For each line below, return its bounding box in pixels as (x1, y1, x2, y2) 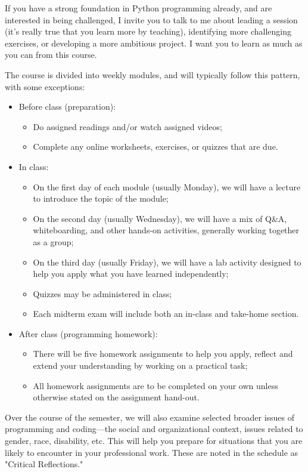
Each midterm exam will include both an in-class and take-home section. (33, 307, 299, 320)
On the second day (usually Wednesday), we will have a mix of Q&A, (33, 212, 287, 224)
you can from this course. (5, 48, 97, 61)
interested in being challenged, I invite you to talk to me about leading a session (5, 13, 298, 26)
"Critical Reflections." (5, 458, 83, 470)
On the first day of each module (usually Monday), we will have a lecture (33, 180, 301, 193)
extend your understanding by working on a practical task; (33, 359, 248, 372)
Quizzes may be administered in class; (33, 287, 172, 300)
